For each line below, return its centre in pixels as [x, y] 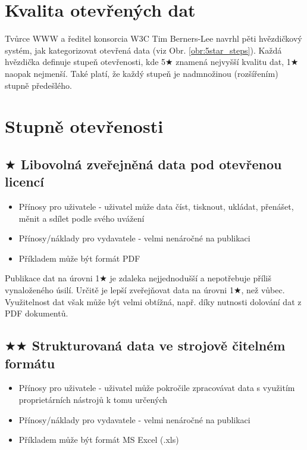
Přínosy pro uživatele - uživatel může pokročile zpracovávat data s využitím [157, 388]
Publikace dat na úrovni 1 [52, 278]
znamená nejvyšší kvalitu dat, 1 [233, 62]
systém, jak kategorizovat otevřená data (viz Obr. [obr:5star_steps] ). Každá [143, 50]
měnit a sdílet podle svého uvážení [82, 218]
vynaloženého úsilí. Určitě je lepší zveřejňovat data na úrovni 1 [119, 290]
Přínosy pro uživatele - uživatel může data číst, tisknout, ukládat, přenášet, [156, 207]
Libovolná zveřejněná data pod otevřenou [151, 164]
